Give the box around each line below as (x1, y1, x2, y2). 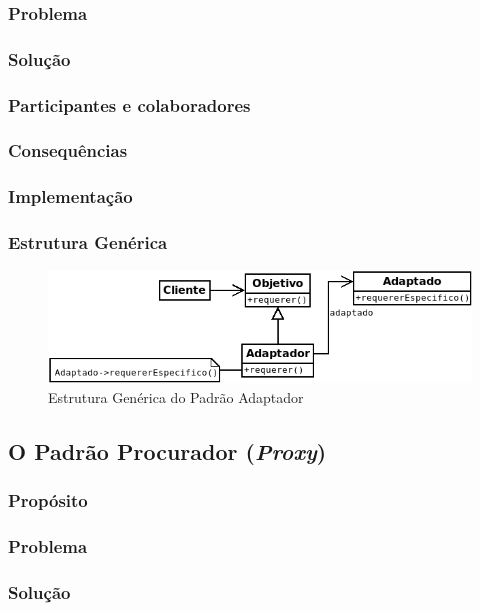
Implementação (8, 184, 133, 209)
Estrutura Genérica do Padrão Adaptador (48, 387, 304, 407)
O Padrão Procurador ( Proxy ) (8, 435, 327, 466)
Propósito (8, 488, 88, 513)
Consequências (8, 138, 128, 163)
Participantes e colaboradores (8, 92, 251, 117)
